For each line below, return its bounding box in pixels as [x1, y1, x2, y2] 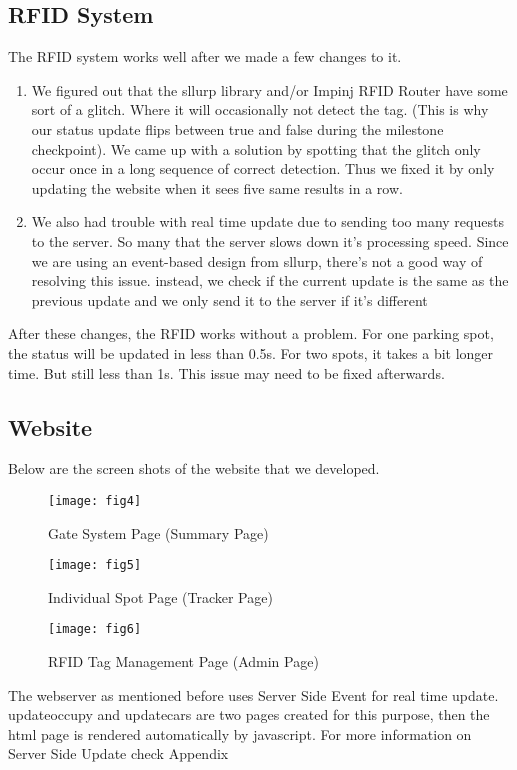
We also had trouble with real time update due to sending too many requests [31, 211, 504, 232]
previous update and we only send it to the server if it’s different [31, 289, 428, 310]
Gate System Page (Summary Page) [48, 522, 269, 543]
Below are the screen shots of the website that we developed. [8, 458, 380, 479]
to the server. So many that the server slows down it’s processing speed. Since [31, 230, 509, 251]
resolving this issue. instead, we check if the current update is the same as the [31, 270, 509, 291]
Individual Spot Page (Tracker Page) [48, 586, 273, 607]
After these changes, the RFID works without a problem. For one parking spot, [8, 323, 494, 344]
